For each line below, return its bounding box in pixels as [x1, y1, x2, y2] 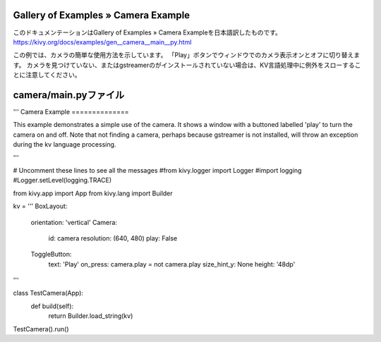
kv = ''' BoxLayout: [13, 202, 68, 211]
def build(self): [30, 302, 74, 310]
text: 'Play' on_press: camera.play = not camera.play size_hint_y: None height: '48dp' [48, 259, 296, 268]
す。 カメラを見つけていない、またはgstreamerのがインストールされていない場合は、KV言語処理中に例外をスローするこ [13, 61, 361, 69]
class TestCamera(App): [13, 289, 84, 298]
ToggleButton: [30, 250, 72, 259]
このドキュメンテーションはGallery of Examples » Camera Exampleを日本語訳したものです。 [13, 28, 282, 37]
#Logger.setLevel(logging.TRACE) [13, 176, 112, 185]
